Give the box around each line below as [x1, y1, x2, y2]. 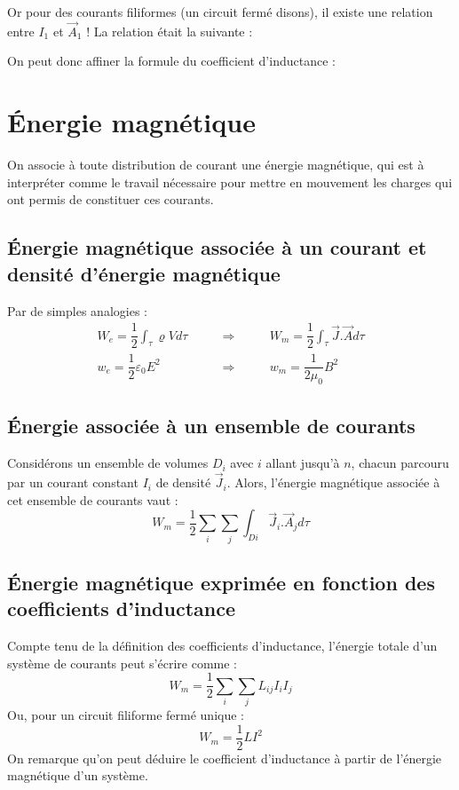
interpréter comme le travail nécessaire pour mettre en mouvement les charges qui [7, 172, 453, 191]
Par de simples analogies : [7, 301, 147, 320]
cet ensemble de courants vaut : [7, 490, 178, 509]
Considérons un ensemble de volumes [7, 454, 209, 472]
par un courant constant [7, 473, 138, 492]
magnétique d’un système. [7, 766, 148, 785]
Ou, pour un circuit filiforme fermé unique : [7, 706, 244, 724]
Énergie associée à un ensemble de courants [7, 412, 415, 439]
